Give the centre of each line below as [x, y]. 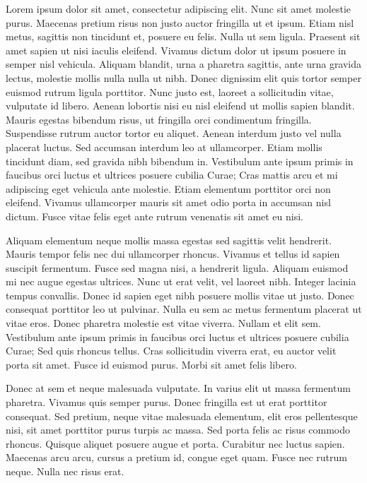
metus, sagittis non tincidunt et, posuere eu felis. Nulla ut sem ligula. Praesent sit [183, 36]
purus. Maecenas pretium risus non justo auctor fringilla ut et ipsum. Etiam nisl [180, 22]
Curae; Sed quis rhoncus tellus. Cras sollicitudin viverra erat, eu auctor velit [171, 351]
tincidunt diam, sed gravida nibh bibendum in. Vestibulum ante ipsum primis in [180, 161]
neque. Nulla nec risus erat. [65, 471]
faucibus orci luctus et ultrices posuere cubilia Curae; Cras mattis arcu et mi [172, 175]
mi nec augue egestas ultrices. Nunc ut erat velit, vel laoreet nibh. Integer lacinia [181, 281]
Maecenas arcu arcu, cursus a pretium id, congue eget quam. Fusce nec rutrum [176, 457]
